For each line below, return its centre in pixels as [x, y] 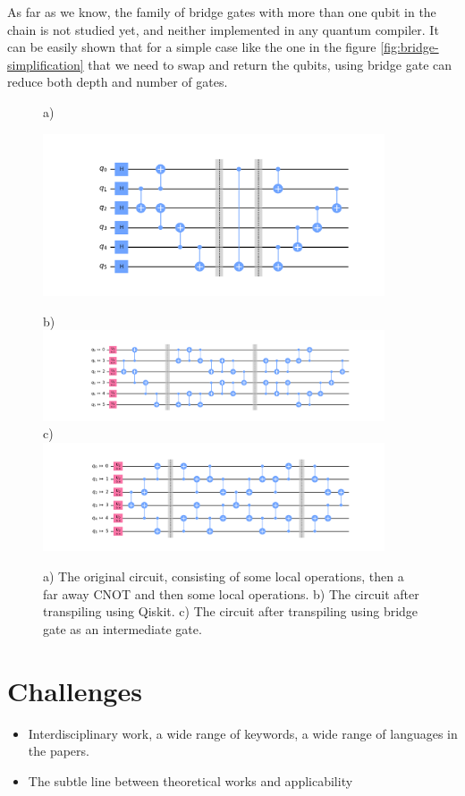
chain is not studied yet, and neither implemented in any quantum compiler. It [223, 29]
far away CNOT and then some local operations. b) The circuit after [231, 593]
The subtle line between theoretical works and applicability [190, 780]
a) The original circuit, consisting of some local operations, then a [224, 576]
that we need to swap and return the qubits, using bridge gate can [270, 64]
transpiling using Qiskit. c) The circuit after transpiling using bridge [231, 611]
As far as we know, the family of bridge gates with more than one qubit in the [222, 12]
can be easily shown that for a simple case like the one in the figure [192, 47]
